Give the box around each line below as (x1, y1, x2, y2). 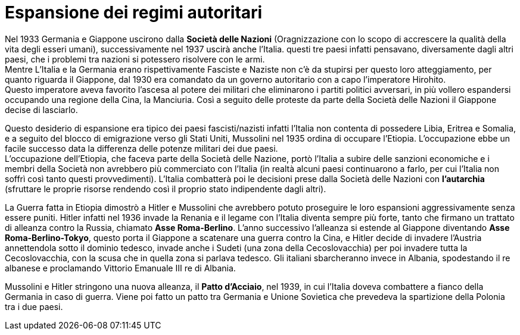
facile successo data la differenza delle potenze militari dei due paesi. (5, 143, 278, 154)
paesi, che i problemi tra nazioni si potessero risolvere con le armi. (5, 54, 265, 64)
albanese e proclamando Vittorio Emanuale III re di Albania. (5, 262, 236, 273)
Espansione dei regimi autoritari (5, 2, 263, 23)
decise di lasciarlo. (5, 104, 78, 115)
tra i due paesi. (5, 301, 63, 312)
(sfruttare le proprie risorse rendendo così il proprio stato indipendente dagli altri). (5, 183, 326, 194)
